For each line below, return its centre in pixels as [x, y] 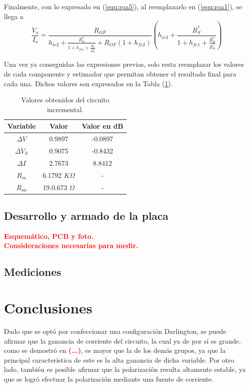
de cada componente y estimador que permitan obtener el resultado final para [120, 73]
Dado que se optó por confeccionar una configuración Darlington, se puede [115, 331]
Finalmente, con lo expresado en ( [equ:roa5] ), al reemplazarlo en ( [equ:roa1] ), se [123, 6]
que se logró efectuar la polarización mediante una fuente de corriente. [109, 378]
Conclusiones [48, 307]
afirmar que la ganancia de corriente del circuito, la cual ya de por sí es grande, [123, 340]
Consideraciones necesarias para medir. [71, 245]
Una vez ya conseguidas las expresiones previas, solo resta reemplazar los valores [124, 64]
